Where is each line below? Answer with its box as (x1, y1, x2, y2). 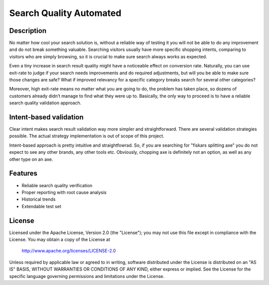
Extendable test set (21, 203, 62, 209)
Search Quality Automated (9, 7, 122, 18)
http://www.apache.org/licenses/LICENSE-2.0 (21, 248, 116, 254)
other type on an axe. (9, 156, 53, 162)
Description (9, 26, 47, 35)
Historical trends (21, 196, 56, 202)
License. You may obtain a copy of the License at (9, 237, 111, 243)
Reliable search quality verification (21, 182, 93, 188)
